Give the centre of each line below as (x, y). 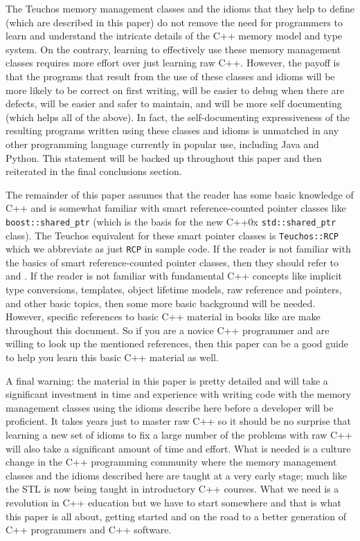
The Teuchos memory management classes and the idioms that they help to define (180, 8)
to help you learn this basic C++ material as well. (112, 357)
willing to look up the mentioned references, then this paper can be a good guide (177, 343)
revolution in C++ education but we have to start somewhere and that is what (173, 502)
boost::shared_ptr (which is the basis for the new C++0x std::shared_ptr (171, 221)
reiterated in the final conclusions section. (94, 171)
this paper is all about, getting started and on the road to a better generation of (176, 516)
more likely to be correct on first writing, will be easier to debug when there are (175, 90)
